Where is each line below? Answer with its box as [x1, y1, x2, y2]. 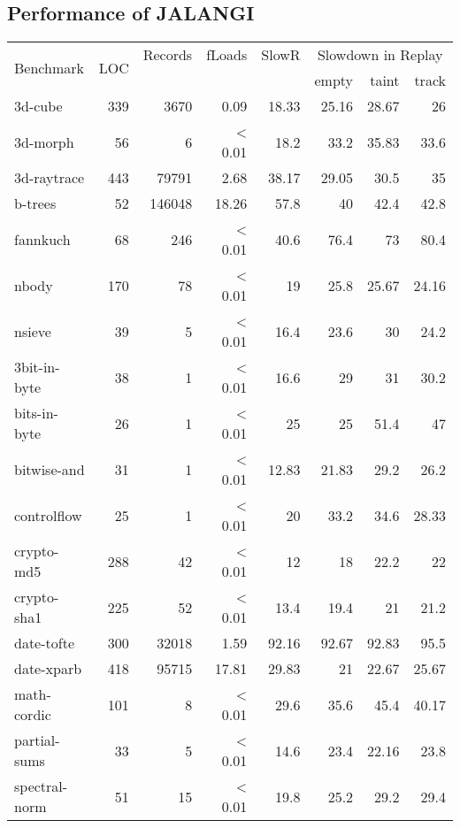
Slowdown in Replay [317, 44, 443, 65]
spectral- [14, 776, 68, 797]
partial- [14, 730, 60, 751]
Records [142, 44, 193, 65]
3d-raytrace [14, 167, 85, 188]
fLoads [206, 44, 248, 65]
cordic [14, 704, 51, 725]
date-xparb [14, 658, 82, 679]
